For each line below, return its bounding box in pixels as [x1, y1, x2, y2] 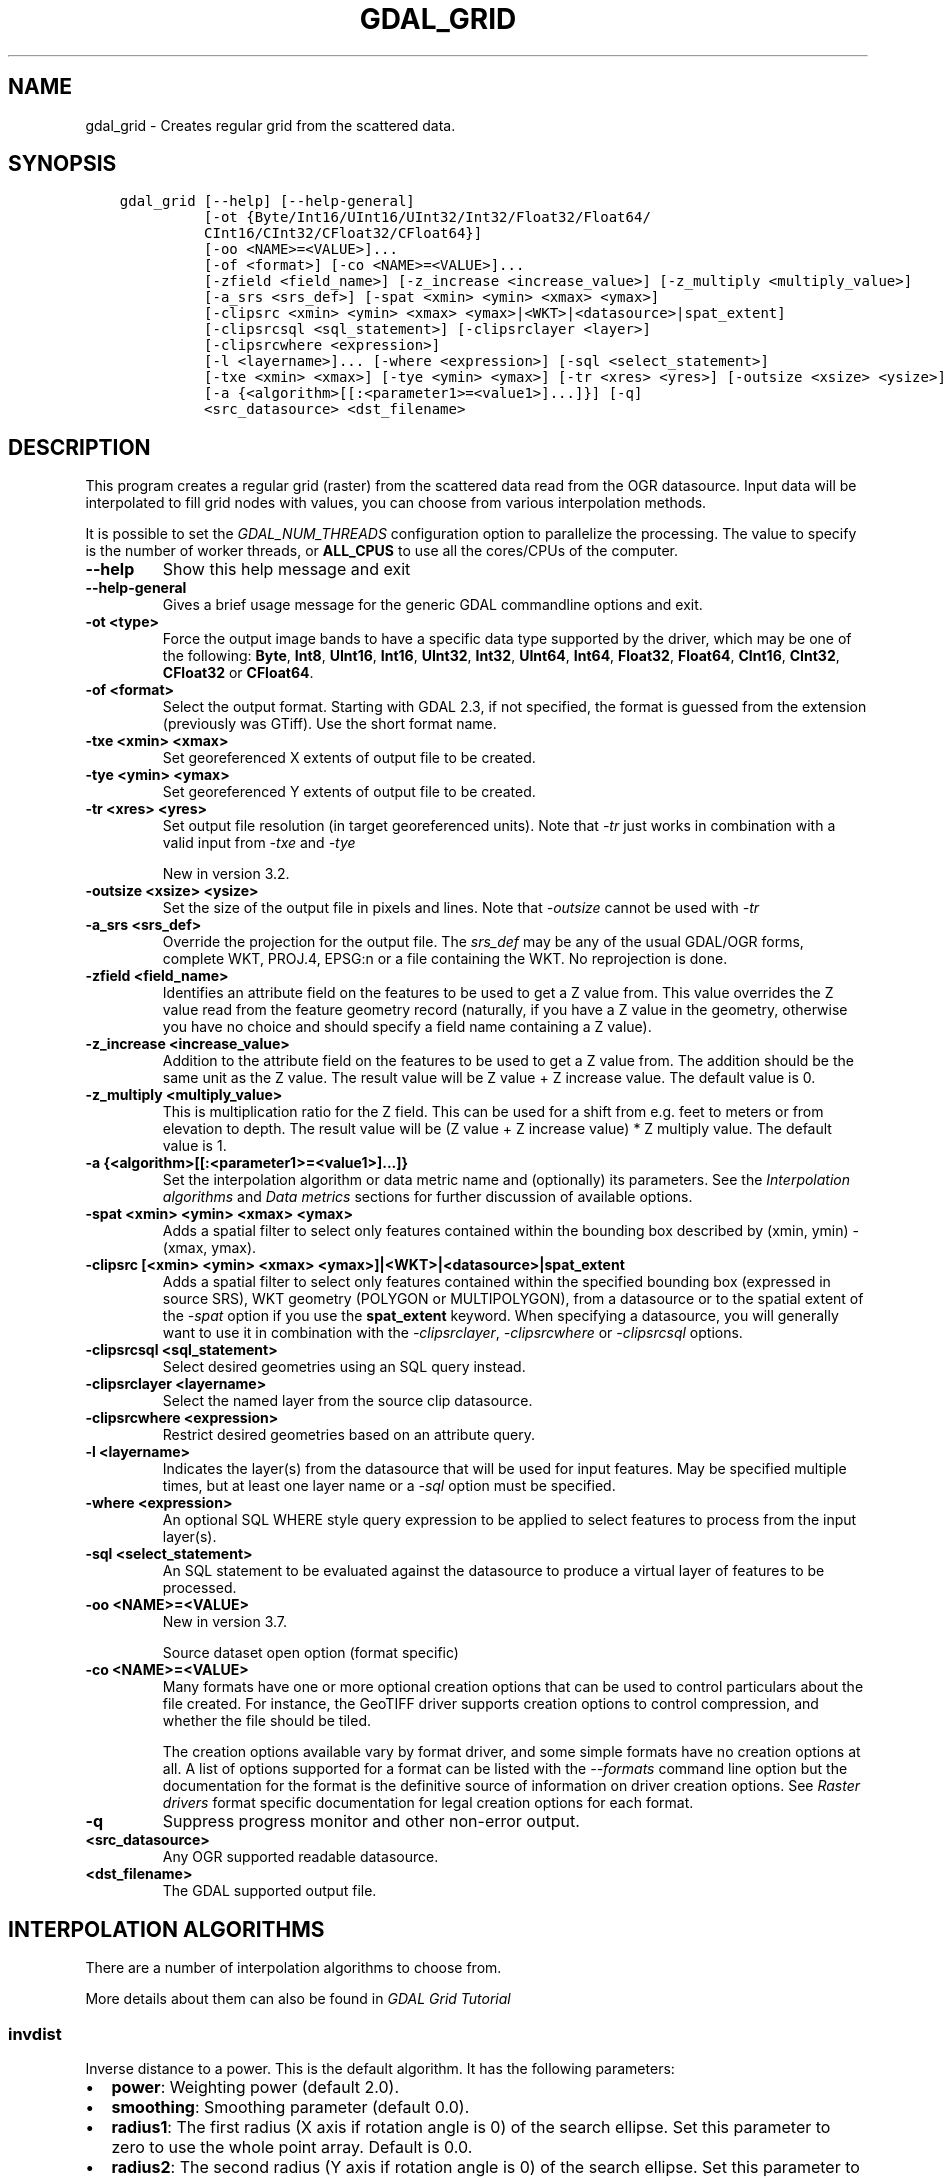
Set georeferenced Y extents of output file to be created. [162, 783, 536, 801]
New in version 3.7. [162, 1613, 288, 1631]
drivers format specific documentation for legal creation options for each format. [162, 1794, 694, 1812]
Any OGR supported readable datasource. [162, 1848, 439, 1866]
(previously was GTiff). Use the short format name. [162, 715, 497, 733]
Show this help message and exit [162, 559, 411, 580]
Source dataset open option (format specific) [162, 1644, 459, 1662]
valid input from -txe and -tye [162, 834, 356, 852]
